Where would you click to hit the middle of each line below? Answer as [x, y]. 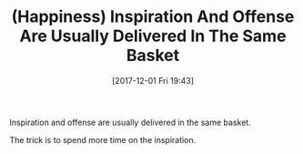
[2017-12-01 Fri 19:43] [153, 80]
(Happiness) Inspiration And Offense [153, 17]
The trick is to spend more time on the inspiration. [103, 139]
